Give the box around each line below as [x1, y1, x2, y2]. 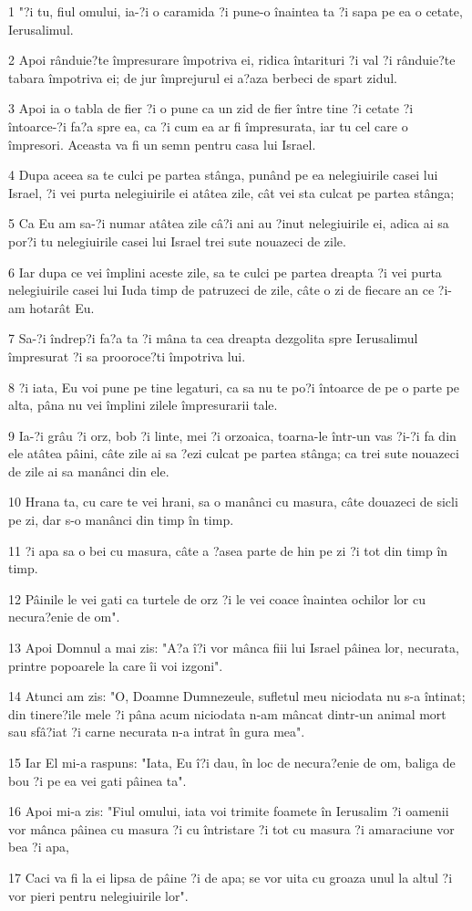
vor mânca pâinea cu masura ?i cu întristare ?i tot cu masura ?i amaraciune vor [8, 819, 455, 838]
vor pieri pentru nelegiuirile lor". [8, 885, 189, 905]
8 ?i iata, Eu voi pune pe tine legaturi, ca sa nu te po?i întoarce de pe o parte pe [8, 377, 460, 396]
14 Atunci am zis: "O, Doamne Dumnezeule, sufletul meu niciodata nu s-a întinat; [8, 686, 466, 706]
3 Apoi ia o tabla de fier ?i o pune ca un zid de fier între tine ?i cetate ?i [8, 99, 414, 118]
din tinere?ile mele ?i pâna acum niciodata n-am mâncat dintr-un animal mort [8, 704, 446, 723]
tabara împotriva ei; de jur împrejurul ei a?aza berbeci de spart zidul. [8, 68, 397, 87]
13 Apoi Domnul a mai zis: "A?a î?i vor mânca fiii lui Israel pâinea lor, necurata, [8, 638, 459, 657]
